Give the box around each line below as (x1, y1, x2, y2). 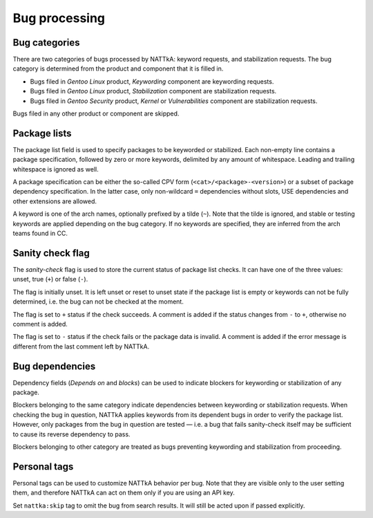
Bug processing (12, 10, 106, 26)
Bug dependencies (12, 360, 96, 372)
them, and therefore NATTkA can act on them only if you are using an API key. (12, 488, 235, 497)
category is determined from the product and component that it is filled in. (12, 64, 224, 73)
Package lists (12, 127, 72, 139)
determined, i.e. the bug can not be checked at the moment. (12, 297, 184, 306)
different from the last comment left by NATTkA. (12, 342, 150, 351)
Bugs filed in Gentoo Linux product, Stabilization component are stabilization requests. (30, 87, 277, 95)
